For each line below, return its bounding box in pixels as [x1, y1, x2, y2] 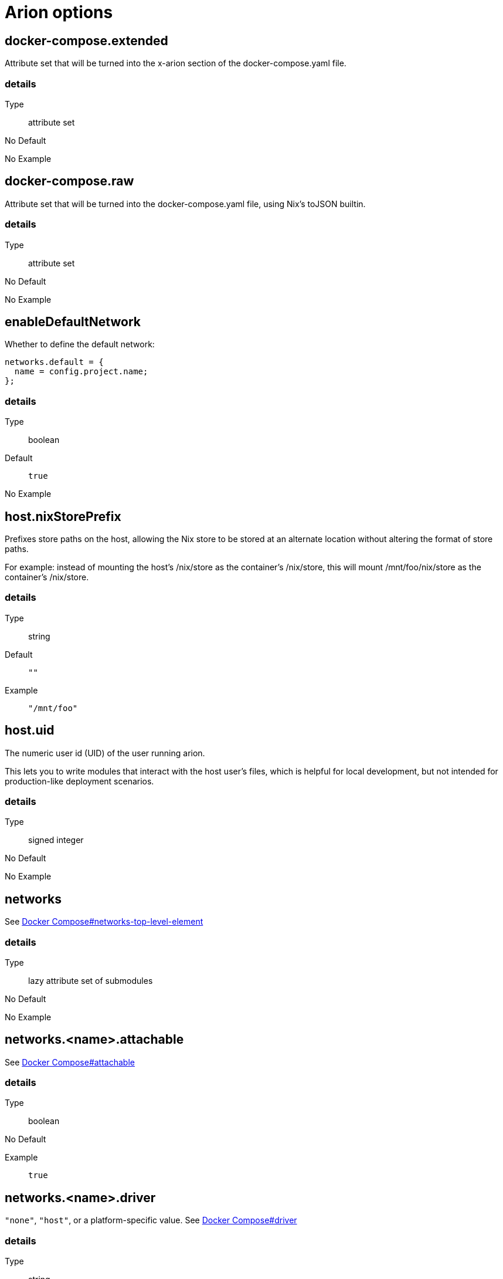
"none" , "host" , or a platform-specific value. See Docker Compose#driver [5, 1215, 297, 1226]
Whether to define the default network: [5, 339, 155, 350]
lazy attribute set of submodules [28, 975, 153, 986]
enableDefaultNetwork [5, 314, 141, 329]
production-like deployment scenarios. [5, 776, 154, 786]
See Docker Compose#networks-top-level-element [5, 916, 203, 927]
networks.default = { [5, 357, 104, 367]
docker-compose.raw [5, 174, 134, 189]
